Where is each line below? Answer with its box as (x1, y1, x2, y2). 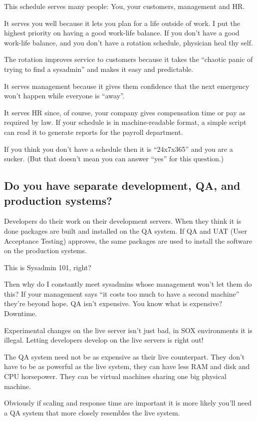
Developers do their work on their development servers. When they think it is (4, 216, 242, 226)
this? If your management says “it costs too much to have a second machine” (4, 288, 240, 299)
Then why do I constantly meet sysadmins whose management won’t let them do (4, 279, 252, 289)
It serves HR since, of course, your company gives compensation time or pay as (4, 107, 246, 117)
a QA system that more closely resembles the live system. (4, 407, 180, 418)
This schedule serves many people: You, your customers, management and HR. (4, 1, 245, 11)
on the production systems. (4, 245, 87, 256)
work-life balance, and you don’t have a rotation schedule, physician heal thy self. (4, 37, 253, 47)
